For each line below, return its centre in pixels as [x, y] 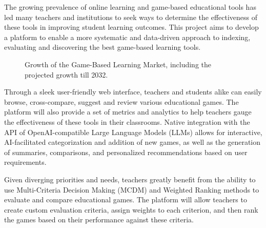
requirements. [25, 162]
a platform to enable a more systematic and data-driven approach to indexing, [127, 37]
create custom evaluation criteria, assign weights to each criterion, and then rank [131, 209]
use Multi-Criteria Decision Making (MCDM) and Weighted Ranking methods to [132, 189]
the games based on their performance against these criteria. [99, 220]
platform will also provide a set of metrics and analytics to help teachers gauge [128, 112]
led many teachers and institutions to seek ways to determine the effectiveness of [131, 17]
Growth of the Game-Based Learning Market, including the [118, 64]
